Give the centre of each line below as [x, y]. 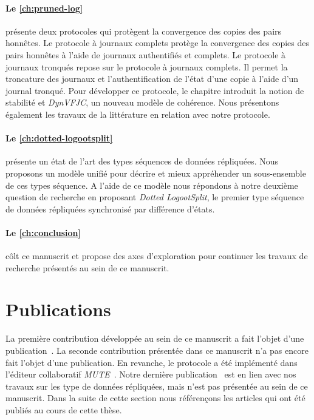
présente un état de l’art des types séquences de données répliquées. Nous [142, 161]
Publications [58, 309]
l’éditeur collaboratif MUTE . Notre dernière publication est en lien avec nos [151, 374]
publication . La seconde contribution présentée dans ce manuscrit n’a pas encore [157, 351]
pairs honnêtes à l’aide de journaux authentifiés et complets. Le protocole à [146, 54]
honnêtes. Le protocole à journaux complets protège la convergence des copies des [158, 43]
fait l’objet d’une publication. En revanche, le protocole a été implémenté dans [152, 362]
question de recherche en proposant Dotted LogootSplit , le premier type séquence [155, 197]
